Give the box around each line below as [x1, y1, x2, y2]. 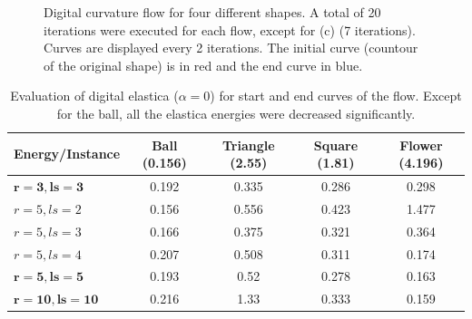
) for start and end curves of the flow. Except [210, 86, 462, 105]
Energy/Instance [14, 144, 121, 163]
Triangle [221, 135, 275, 154]
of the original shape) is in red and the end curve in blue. [44, 55, 363, 74]
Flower [399, 135, 443, 154]
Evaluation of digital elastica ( [10, 86, 179, 105]
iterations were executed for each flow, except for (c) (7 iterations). [44, 20, 416, 39]
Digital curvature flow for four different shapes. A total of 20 [44, 3, 381, 21]
